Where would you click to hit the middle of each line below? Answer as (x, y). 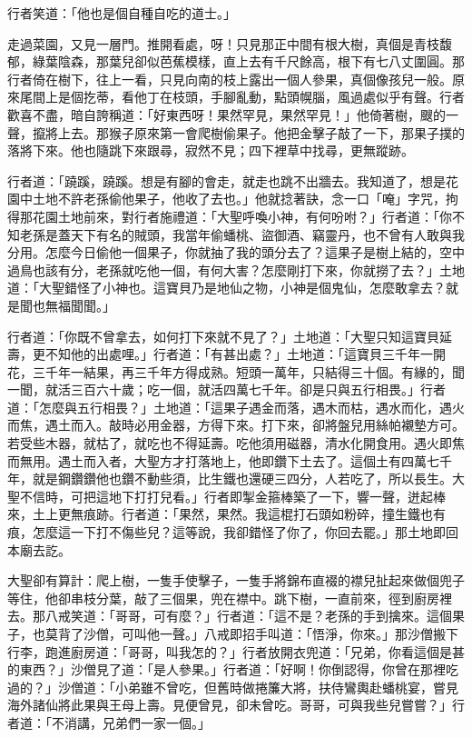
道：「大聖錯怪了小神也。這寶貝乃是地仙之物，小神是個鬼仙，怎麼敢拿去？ (226, 288)
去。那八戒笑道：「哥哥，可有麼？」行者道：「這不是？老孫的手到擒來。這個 (230, 616)
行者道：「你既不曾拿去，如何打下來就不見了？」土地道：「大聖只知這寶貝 (223, 336)
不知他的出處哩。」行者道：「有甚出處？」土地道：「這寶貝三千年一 (239, 354)
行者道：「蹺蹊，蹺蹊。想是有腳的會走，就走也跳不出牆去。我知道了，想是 (226, 180)
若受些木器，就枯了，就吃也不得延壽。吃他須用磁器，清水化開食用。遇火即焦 (236, 443)
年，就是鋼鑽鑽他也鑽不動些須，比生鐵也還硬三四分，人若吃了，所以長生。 (230, 479)
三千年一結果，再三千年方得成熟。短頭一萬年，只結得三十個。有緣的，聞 (248, 371)
